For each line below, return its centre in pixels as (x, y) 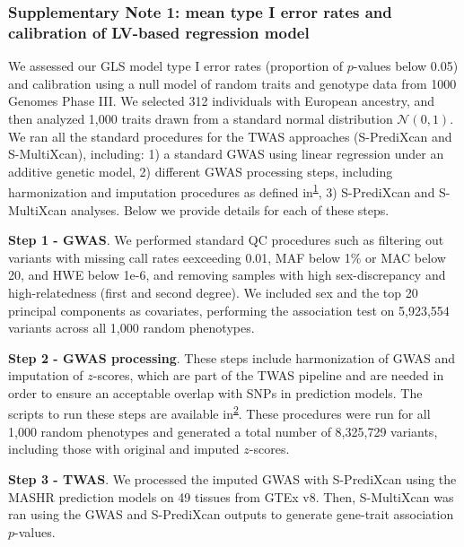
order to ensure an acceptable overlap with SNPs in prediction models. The (215, 392)
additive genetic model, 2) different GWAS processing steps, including (201, 171)
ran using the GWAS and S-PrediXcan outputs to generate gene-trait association (231, 514)
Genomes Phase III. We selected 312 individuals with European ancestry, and (222, 101)
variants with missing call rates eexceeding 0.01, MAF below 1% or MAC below (227, 257)
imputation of (46, 375)
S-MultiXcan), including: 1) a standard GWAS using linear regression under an (226, 154)
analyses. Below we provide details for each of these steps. (230, 209)
